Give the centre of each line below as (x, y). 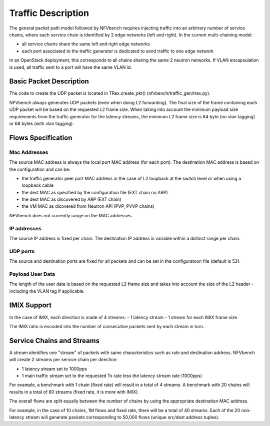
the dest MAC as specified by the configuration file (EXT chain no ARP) (95, 192)
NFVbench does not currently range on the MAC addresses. (71, 215)
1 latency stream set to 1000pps (54, 369)
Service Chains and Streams (54, 340)
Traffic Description (49, 13)
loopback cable (38, 185)
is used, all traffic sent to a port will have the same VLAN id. (70, 67)
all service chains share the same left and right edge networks (86, 44)
